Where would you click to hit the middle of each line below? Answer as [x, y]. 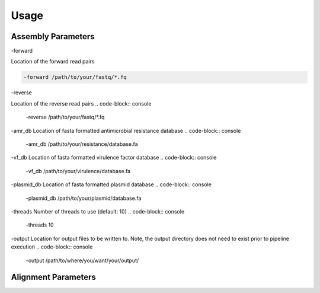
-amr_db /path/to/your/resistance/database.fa [82, 144]
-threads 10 [40, 225]
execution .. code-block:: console [52, 247]
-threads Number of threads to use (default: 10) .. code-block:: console [98, 211]
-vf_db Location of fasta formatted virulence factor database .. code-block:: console [114, 158]
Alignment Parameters [53, 277]
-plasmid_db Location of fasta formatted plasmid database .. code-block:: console [111, 184]
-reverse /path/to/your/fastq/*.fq [65, 117]
